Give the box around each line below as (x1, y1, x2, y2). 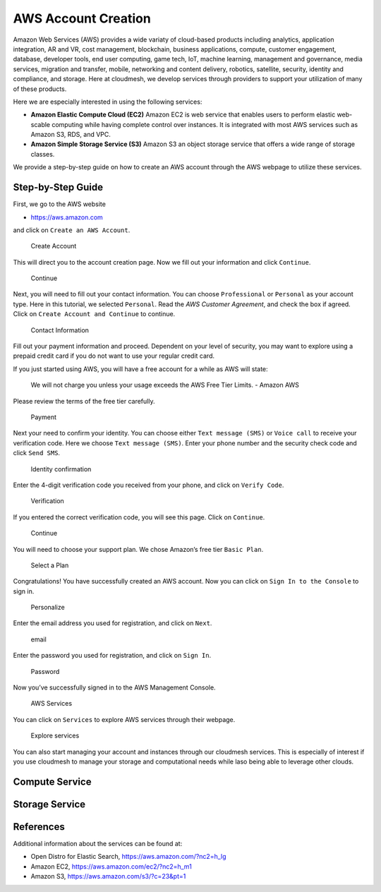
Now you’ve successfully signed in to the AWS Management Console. (13, 683, 216, 692)
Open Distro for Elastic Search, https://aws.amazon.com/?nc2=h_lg (30, 852, 226, 861)
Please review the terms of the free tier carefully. (13, 397, 155, 405)
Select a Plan (30, 561, 69, 569)
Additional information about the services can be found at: (13, 839, 183, 848)
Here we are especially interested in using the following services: (13, 97, 202, 106)
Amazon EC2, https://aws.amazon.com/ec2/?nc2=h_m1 (30, 862, 192, 871)
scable (30, 120, 51, 128)
